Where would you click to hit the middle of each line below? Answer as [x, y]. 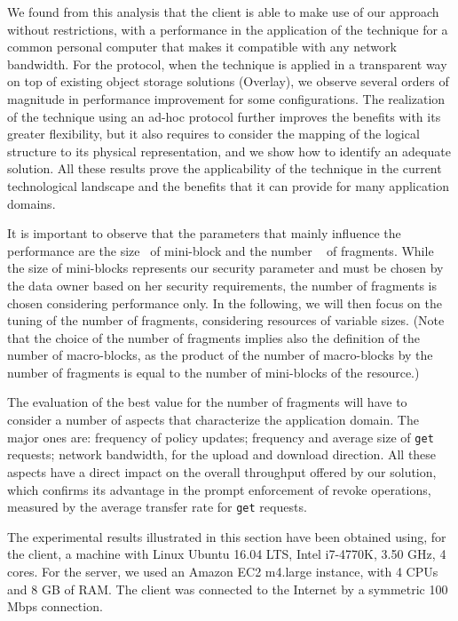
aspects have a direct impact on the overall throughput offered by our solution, [222, 471]
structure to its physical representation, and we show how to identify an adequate [229, 151]
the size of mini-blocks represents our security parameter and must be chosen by [225, 268]
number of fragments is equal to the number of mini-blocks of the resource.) [213, 372]
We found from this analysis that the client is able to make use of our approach [223, 12]
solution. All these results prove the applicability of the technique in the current [225, 168]
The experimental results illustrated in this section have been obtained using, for [227, 536]
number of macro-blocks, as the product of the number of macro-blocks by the [220, 355]
